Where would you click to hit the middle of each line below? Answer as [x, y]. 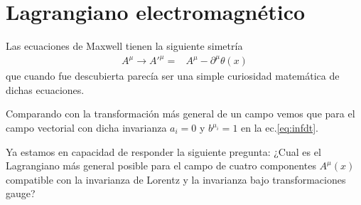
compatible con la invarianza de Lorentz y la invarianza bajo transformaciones [176, 179]
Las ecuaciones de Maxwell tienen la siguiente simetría [124, 46]
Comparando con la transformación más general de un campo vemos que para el [180, 114]
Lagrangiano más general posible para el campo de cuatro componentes [161, 165]
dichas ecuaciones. [45, 89]
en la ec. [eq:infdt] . [280, 128]
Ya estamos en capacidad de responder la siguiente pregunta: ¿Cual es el [163, 151]
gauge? [21, 193]
